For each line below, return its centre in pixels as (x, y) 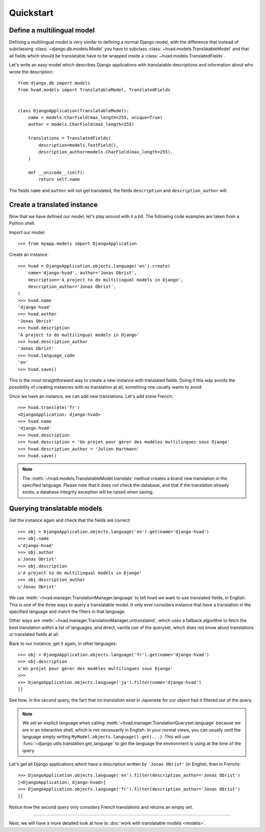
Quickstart (31, 13)
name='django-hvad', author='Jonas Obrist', (82, 273)
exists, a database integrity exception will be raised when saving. (88, 492)
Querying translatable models (56, 508)
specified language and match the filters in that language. (67, 612)
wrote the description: (31, 72)
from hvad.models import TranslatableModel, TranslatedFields (94, 90)
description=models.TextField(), (79, 145)
